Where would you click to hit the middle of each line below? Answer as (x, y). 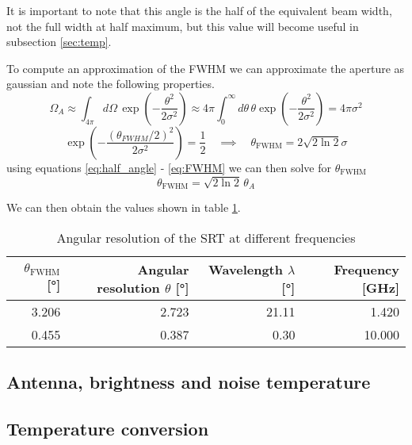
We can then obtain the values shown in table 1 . (124, 207)
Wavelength (246, 269)
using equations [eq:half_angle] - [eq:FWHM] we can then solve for (169, 167)
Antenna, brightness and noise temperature (189, 382)
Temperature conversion (108, 428)
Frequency (366, 269)
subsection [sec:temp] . (59, 42)
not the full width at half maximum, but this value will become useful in (183, 26)
